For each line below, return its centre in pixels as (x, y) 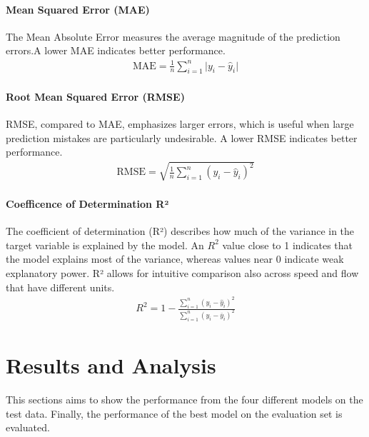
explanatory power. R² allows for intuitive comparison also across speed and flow (182, 273)
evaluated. (28, 427)
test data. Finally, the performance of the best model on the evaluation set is (174, 413)
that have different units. (60, 287)
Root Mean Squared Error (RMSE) (95, 96)
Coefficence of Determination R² (87, 204)
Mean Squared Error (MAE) (78, 9)
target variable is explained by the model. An (105, 245)
